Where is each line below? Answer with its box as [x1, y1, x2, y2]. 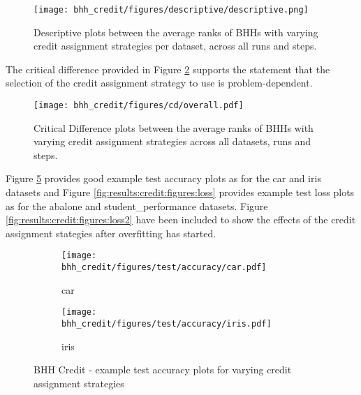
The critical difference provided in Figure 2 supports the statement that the [6, 61, 330, 76]
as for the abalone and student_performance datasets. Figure [6, 198, 268, 213]
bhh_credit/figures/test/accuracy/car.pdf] [61, 262, 267, 273]
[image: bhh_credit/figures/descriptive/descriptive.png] [34, 5, 309, 15]
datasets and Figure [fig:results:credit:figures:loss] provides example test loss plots [6, 185, 355, 200]
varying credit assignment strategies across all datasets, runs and [34, 134, 311, 149]
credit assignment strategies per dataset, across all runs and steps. [34, 38, 317, 53]
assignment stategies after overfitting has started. [6, 225, 216, 240]
